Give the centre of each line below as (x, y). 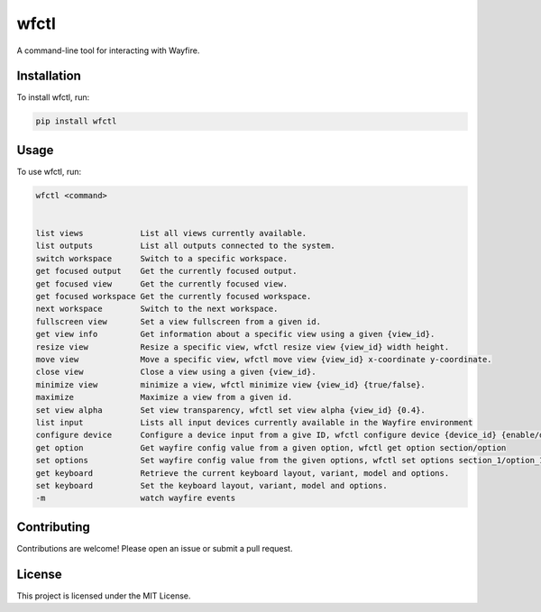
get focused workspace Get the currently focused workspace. (174, 297)
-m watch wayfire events (136, 498)
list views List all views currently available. (171, 233)
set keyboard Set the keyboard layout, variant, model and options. (211, 485)
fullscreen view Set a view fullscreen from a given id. (179, 321)
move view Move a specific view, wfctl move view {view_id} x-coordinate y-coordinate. (264, 359)
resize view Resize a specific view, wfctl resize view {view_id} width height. (243, 347)
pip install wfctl (76, 121)
